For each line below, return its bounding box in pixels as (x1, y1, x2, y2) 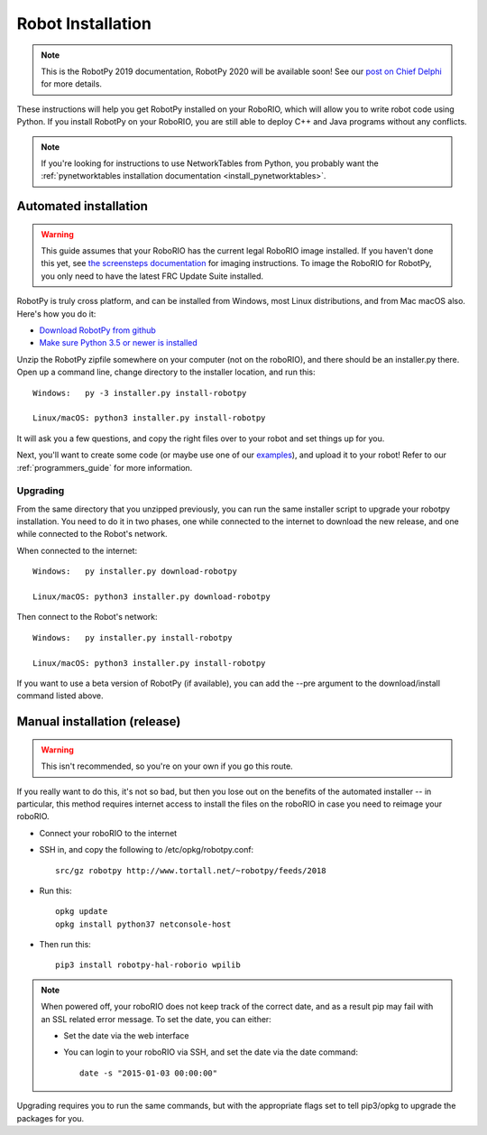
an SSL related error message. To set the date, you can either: (41, 1013, 272, 1024)
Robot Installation (16, 14, 152, 33)
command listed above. (16, 690, 104, 701)
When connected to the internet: (16, 545, 138, 556)
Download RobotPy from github (39, 325, 157, 336)
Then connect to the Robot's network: (16, 612, 158, 623)
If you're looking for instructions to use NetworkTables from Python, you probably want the (41, 158, 379, 169)
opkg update (55, 907, 108, 917)
